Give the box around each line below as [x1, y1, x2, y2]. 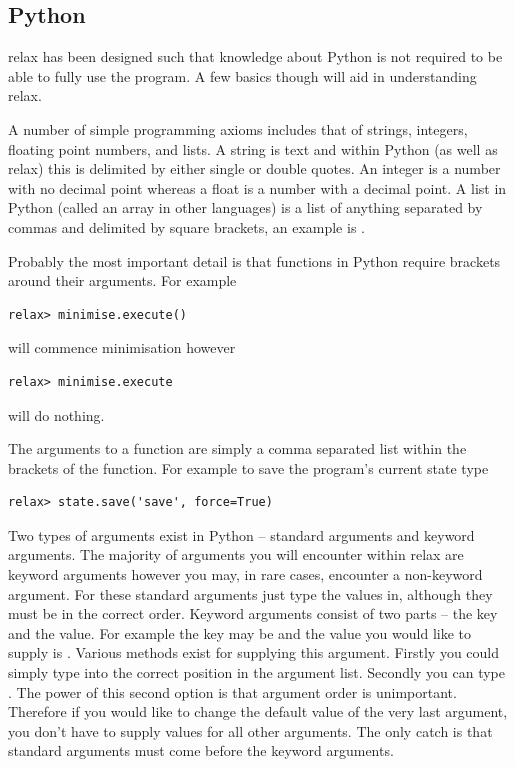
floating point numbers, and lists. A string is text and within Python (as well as [8, 138, 498, 159]
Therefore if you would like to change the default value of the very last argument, [8, 701, 508, 722]
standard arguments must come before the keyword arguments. [8, 740, 394, 761]
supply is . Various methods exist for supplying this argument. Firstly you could [8, 642, 500, 663]
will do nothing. [8, 404, 105, 425]
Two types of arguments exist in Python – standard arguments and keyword [8, 524, 475, 545]
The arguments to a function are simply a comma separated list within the [8, 438, 467, 459]
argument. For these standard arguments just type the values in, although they [8, 583, 493, 604]
